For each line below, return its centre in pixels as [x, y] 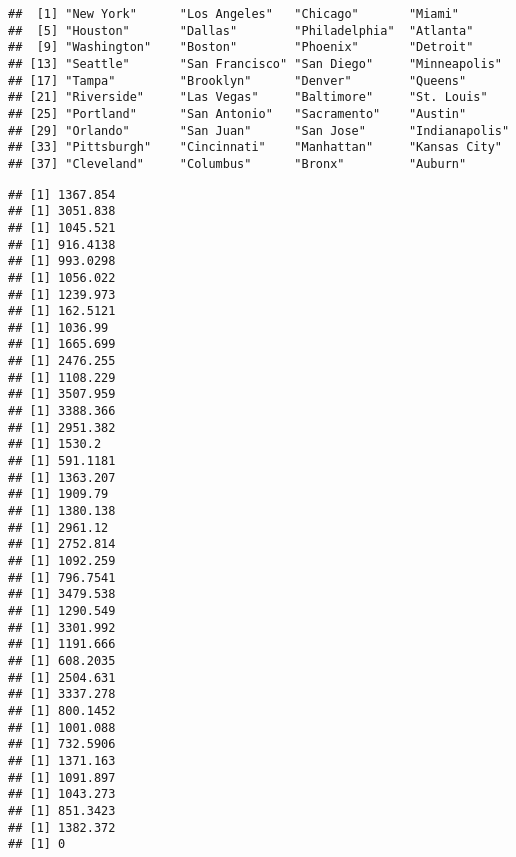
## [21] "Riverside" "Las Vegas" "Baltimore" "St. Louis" [248, 97]
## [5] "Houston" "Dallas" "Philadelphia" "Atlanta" [241, 30]
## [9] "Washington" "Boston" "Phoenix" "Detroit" [241, 47]
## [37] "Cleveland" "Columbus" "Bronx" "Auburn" [237, 163]
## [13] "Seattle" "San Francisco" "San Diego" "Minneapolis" [255, 63]
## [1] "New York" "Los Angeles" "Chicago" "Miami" [234, 14]
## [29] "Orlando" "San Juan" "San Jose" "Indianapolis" [259, 130]
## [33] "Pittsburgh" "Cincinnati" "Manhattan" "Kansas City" [255, 147]
